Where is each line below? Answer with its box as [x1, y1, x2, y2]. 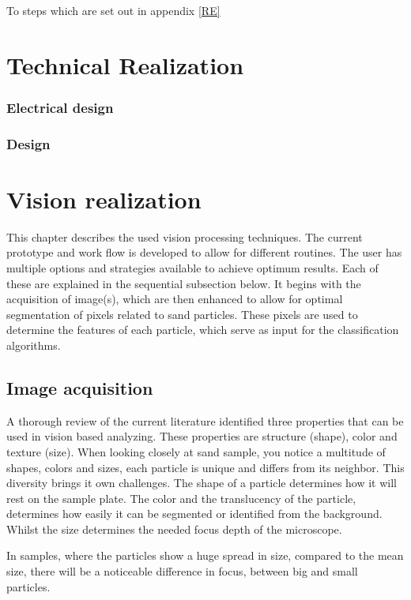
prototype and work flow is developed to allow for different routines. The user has [6, 244, 402, 261]
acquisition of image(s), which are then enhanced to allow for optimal [6, 291, 343, 307]
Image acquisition [6, 375, 153, 399]
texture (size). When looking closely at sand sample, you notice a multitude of [6, 443, 386, 459]
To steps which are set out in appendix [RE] [6, 2, 221, 18]
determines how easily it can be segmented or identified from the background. [6, 505, 383, 522]
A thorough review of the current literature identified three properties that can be [6, 412, 404, 429]
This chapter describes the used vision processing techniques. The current [6, 228, 363, 245]
